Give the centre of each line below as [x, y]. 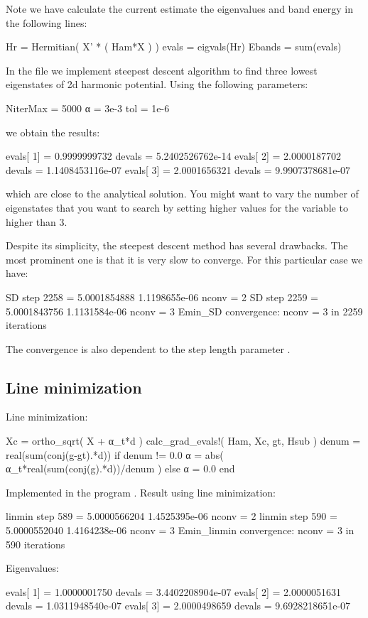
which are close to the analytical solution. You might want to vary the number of [182, 194]
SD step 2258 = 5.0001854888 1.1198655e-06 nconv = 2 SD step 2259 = [162, 297]
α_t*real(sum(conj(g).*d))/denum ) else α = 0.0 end [120, 468]
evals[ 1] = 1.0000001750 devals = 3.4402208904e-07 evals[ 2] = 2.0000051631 [173, 591]
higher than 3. [37, 221]
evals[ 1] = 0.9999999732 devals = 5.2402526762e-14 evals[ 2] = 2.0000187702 [173, 156]
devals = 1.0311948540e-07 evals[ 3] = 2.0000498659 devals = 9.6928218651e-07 [178, 606]
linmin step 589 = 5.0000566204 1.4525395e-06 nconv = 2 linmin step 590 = [172, 516]
